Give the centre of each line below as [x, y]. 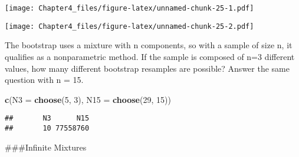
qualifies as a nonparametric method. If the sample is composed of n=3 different [150, 56]
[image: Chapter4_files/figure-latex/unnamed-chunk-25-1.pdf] [129, 8]
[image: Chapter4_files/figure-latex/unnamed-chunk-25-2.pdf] [129, 26]
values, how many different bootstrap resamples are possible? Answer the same [147, 68]
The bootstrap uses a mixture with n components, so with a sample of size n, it [149, 45]
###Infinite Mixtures [46, 147]
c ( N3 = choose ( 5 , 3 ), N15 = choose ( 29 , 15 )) [88, 99]
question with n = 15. [44, 80]
